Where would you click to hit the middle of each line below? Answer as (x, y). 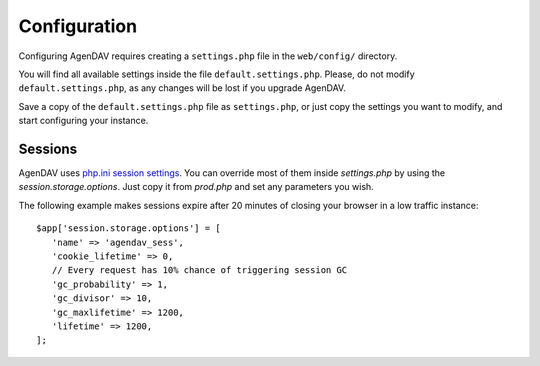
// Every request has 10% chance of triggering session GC (199, 270)
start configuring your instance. (83, 121)
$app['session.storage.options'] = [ (129, 228)
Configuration (78, 26)
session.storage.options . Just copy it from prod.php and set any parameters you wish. (196, 187)
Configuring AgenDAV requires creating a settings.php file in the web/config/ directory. (208, 56)
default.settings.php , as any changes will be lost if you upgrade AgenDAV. (182, 88)
